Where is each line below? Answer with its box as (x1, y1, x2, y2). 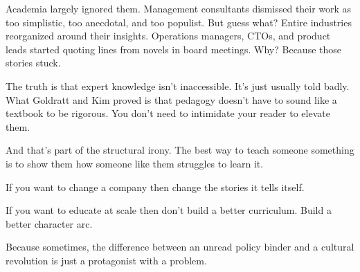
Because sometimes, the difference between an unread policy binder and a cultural (6, 239, 354, 254)
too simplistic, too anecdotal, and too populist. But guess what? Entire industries (6, 15, 352, 29)
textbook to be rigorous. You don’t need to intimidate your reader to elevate (6, 106, 330, 120)
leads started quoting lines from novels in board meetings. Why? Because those (6, 42, 341, 56)
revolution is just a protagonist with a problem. (6, 253, 207, 267)
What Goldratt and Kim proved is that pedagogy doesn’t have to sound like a (6, 92, 337, 107)
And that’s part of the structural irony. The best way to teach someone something (6, 143, 354, 157)
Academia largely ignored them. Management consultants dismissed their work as (6, 1, 352, 15)
